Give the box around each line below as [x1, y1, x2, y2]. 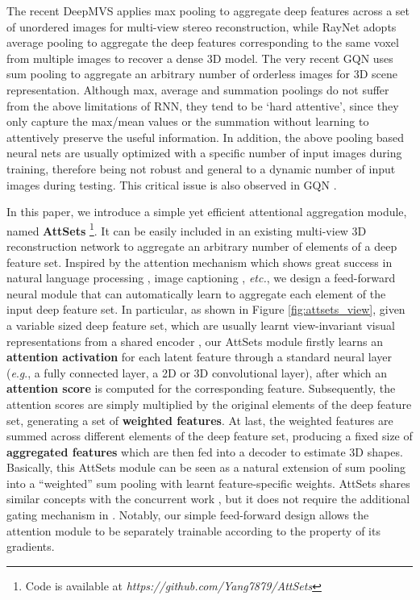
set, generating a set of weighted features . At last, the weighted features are [6, 411, 393, 428]
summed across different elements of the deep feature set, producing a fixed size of [6, 427, 413, 444]
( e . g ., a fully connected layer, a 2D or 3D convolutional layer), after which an [6, 364, 387, 381]
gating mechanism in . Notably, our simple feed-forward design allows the [6, 506, 369, 523]
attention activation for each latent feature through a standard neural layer [6, 348, 392, 365]
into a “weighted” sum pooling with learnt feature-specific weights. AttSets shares [6, 474, 410, 491]
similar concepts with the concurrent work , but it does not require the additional [6, 490, 410, 507]
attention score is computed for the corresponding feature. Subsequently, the [6, 380, 396, 397]
